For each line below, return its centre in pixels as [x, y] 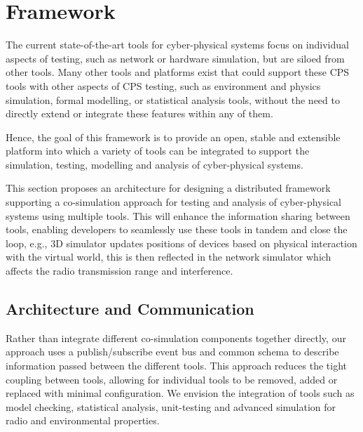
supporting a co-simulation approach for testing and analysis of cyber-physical [173, 202]
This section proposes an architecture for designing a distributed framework [168, 188]
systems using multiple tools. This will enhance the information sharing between [178, 215]
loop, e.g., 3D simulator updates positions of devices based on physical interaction [181, 243]
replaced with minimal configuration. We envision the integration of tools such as [180, 393]
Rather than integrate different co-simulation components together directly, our [176, 338]
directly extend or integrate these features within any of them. [139, 113]
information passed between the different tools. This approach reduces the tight [177, 366]
